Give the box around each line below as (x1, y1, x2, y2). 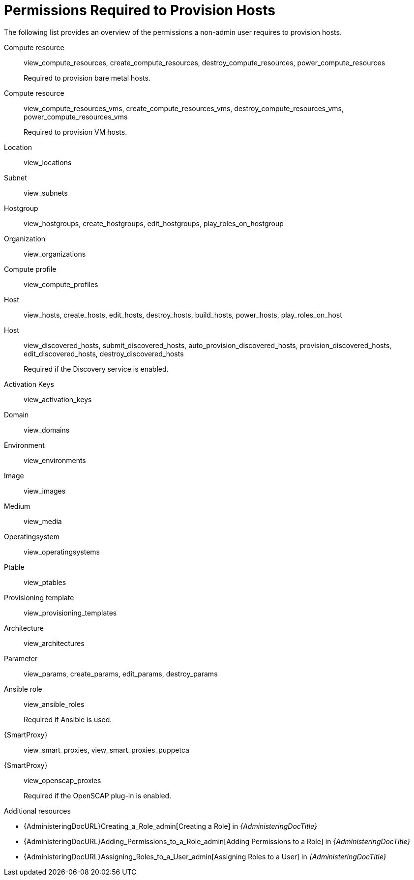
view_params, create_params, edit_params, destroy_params (24, 669, 218, 678)
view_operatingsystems (24, 547, 100, 556)
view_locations (24, 158, 72, 167)
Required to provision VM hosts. (24, 127, 127, 136)
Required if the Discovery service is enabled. (24, 364, 169, 373)
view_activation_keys (24, 395, 92, 404)
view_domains (24, 425, 70, 434)
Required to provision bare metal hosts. (24, 73, 150, 82)
